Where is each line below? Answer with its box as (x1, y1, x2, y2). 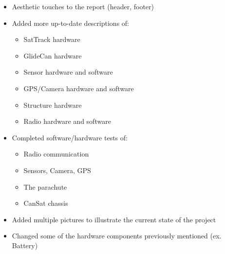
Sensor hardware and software (23, 67, 113, 77)
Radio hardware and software (23, 116, 111, 126)
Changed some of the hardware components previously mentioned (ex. (12, 231, 222, 241)
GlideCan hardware (23, 50, 82, 60)
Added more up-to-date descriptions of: (12, 18, 129, 28)
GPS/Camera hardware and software (23, 83, 134, 93)
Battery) (12, 240, 38, 250)
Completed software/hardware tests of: (12, 132, 128, 142)
